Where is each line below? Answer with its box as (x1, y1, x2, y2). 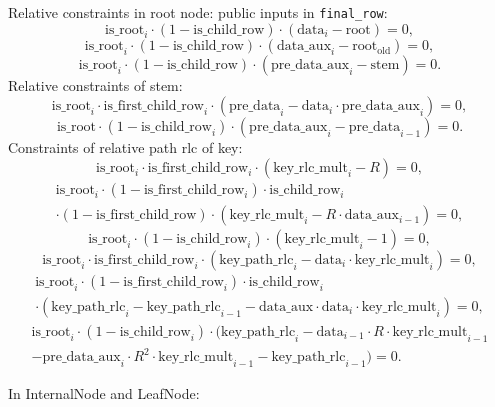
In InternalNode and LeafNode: (8, 382, 200, 403)
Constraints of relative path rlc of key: (8, 137, 243, 158)
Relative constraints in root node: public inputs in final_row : (8, 2, 388, 22)
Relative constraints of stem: (8, 75, 183, 96)
